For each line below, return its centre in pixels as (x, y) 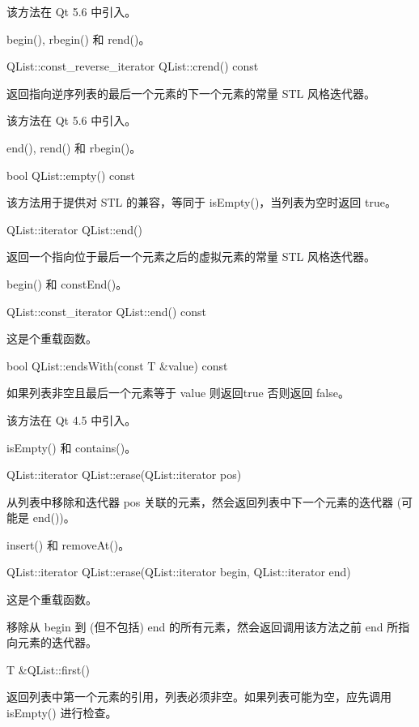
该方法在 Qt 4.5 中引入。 (72, 419)
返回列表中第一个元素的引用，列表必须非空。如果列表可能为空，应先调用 (199, 697)
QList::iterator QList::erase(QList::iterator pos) (124, 475)
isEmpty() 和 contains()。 (72, 447)
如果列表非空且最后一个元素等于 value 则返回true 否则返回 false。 (178, 393)
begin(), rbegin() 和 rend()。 (78, 38)
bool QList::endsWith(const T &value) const (117, 365)
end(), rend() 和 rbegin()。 (74, 147)
